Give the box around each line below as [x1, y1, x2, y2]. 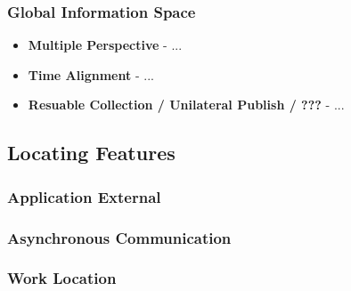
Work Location [7, 267, 117, 289]
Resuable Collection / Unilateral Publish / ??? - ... [28, 95, 345, 114]
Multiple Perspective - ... [28, 36, 183, 54]
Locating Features [7, 139, 175, 166]
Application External [7, 185, 161, 207]
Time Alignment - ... [28, 65, 154, 84]
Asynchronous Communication [7, 226, 232, 248]
